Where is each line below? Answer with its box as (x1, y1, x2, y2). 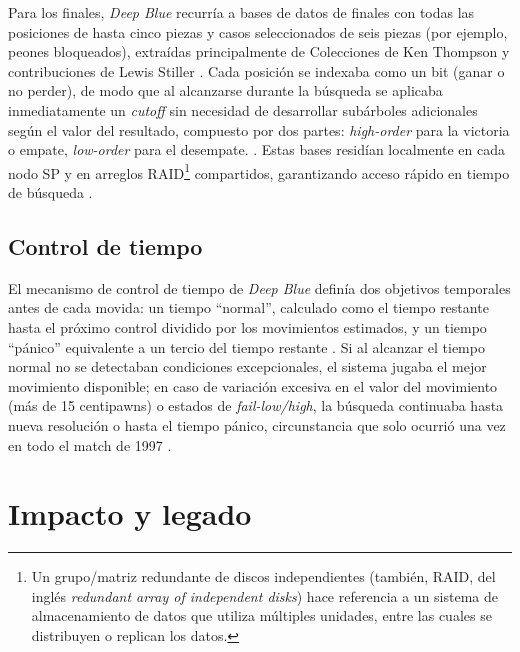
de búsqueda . (8, 182, 93, 202)
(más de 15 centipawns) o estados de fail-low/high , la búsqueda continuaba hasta (8, 395, 504, 416)
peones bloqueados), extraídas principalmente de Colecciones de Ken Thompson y (8, 41, 510, 62)
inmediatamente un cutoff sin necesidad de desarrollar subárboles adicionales (8, 99, 478, 120)
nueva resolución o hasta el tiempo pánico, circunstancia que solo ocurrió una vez (8, 414, 506, 435)
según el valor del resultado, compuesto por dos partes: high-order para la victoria (8, 119, 510, 140)
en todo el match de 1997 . (8, 434, 172, 455)
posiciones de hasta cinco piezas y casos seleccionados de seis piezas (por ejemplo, (8, 21, 508, 42)
